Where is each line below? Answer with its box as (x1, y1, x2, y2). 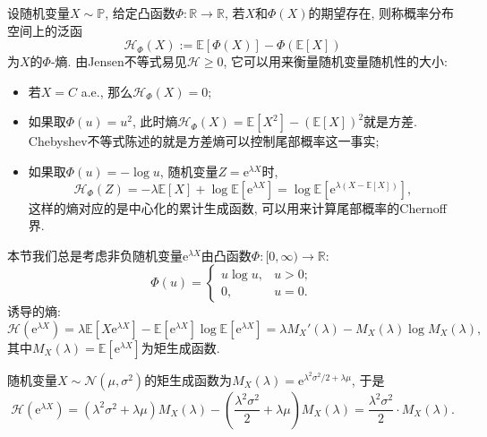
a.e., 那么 (81, 81, 133, 100)
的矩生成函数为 (144, 370, 233, 389)
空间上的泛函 (7, 21, 82, 39)
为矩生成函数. (141, 338, 220, 356)
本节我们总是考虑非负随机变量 (7, 245, 183, 264)
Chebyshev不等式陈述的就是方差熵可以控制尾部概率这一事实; (28, 132, 380, 150)
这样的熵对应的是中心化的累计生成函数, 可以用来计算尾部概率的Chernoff (28, 198, 447, 217)
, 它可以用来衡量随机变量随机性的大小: (223, 52, 448, 71)
